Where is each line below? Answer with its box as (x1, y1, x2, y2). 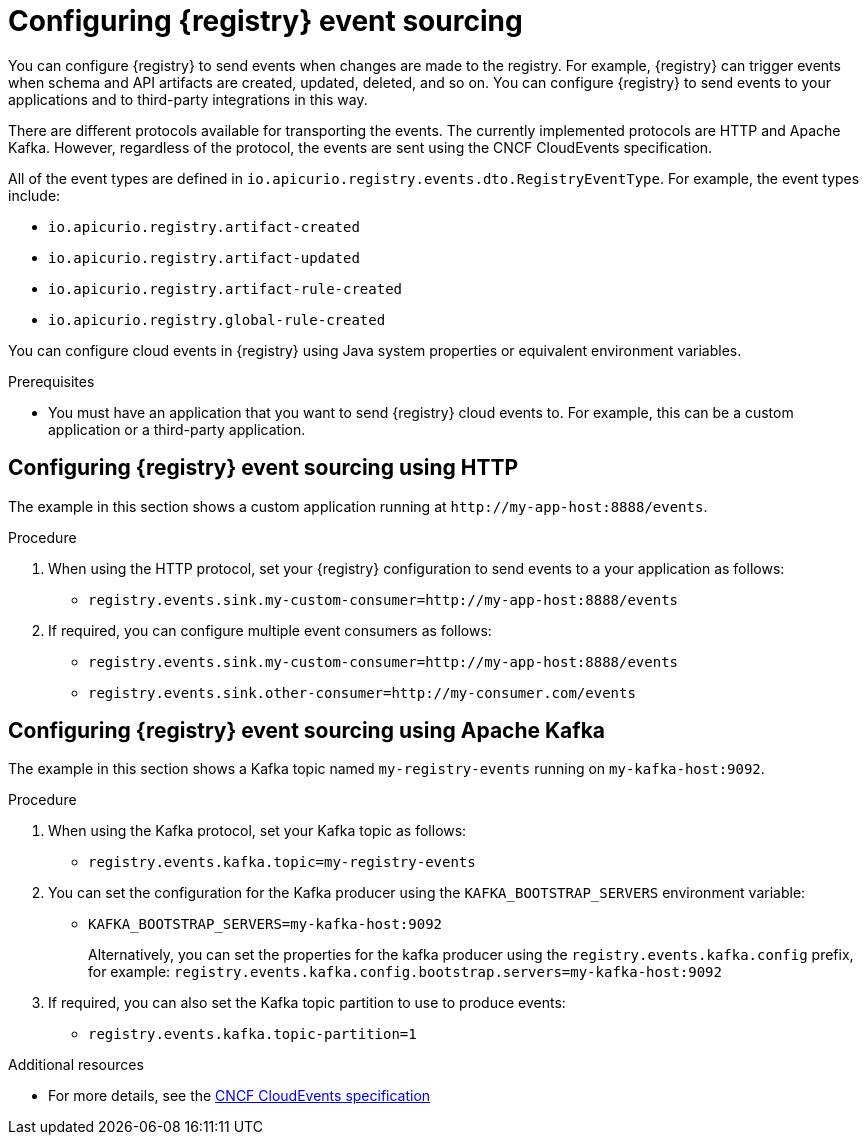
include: (8, 186, 61, 204)
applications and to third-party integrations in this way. (8, 90, 368, 108)
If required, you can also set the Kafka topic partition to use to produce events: (48, 994, 566, 1012)
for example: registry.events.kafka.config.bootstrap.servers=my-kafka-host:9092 (88, 963, 722, 981)
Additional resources (8, 1056, 144, 1074)
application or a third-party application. (48, 420, 306, 438)
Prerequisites (8, 372, 95, 390)
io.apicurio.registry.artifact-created (48, 218, 360, 235)
